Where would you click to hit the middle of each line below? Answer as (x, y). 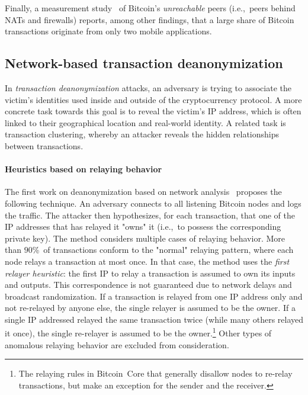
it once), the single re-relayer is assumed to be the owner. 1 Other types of (138, 332)
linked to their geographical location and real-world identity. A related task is (145, 122)
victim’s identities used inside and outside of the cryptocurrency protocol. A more (153, 99)
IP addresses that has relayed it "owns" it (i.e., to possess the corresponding (143, 227)
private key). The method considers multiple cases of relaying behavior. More (145, 238)
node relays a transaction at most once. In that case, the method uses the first (147, 261)
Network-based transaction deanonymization (144, 63)
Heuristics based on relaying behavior (84, 169)
